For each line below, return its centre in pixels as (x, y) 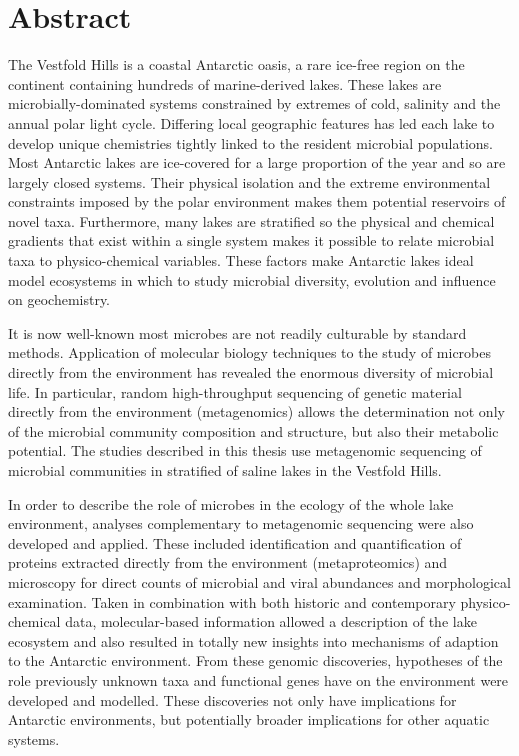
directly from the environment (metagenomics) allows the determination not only (256, 411)
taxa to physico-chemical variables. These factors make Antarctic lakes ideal (241, 260)
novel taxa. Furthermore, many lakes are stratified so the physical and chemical (251, 220)
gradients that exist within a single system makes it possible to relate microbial (251, 240)
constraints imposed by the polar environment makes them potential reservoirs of (257, 201)
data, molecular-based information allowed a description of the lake (271, 621)
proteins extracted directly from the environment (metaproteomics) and (228, 562)
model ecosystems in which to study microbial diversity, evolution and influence (252, 279)
